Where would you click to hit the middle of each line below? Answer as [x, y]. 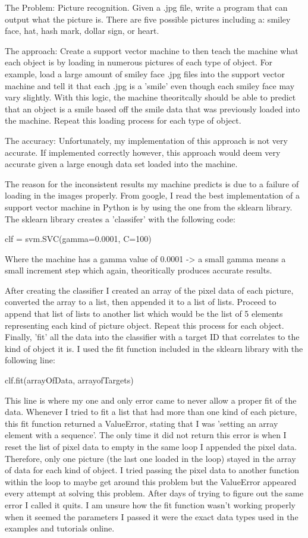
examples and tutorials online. [60, 528]
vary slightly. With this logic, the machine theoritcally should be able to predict [150, 97]
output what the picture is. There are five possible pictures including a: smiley [148, 19]
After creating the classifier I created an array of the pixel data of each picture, [149, 290]
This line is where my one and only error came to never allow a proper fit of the [151, 400]
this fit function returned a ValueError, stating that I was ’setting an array [142, 423]
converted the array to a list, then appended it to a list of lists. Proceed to [141, 302]
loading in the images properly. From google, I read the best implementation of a [152, 195]
